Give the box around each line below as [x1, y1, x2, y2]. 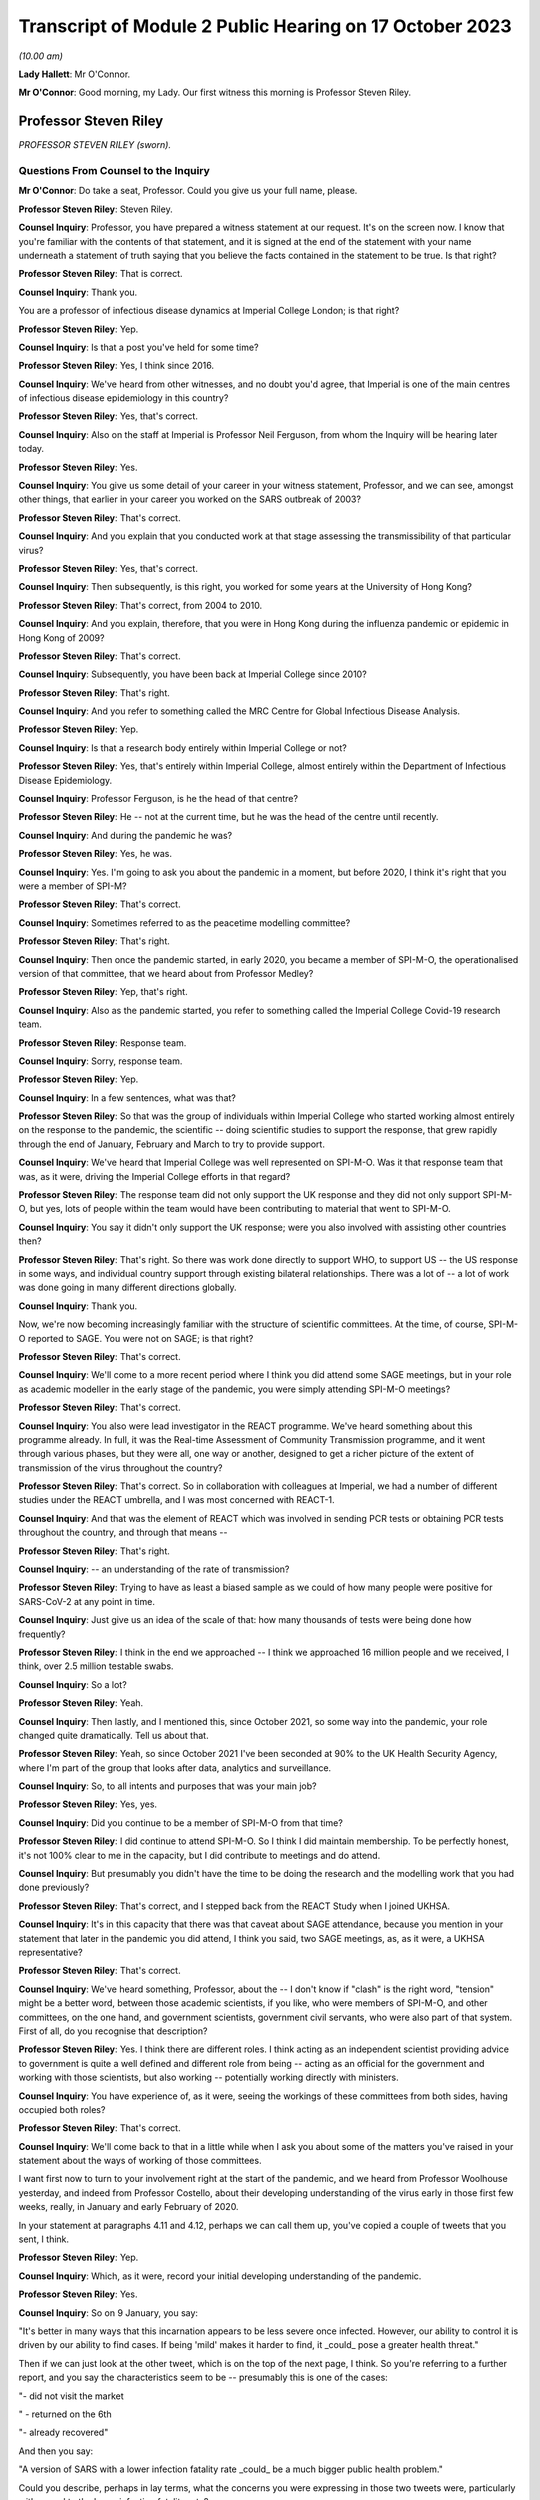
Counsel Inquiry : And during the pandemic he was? [18, 829, 233, 841]
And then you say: [18, 2445, 94, 2457]
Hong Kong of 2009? [18, 631, 105, 644]
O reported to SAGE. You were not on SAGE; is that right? [18, 1332, 254, 1344]
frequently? [18, 1628, 66, 1640]
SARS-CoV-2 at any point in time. [18, 1595, 155, 1607]
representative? [18, 1946, 84, 1958]
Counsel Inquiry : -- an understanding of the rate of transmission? [18, 1563, 290, 1575]
